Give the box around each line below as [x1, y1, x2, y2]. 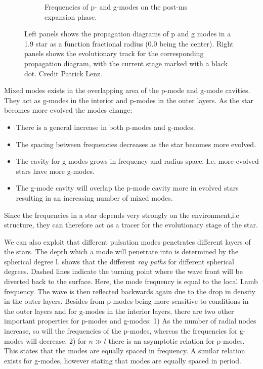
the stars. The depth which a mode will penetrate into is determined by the [4, 246, 239, 257]
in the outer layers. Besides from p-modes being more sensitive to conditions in [4, 296, 249, 306]
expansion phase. [45, 11, 97, 22]
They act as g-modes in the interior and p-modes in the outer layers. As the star [4, 95, 253, 105]
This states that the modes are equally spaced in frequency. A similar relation [4, 345, 245, 356]
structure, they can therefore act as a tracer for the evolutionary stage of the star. [4, 219, 258, 230]
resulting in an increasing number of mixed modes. [16, 192, 173, 203]
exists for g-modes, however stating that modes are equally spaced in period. [4, 355, 241, 365]
